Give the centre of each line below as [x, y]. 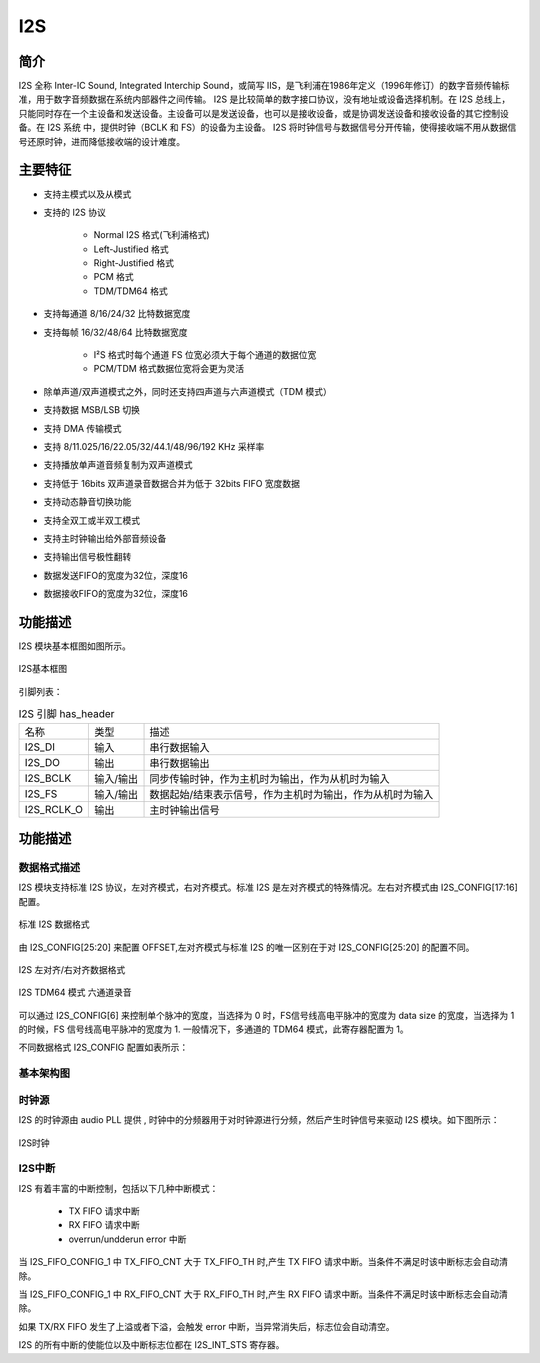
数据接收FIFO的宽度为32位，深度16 [116, 594]
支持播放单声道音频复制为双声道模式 [118, 465]
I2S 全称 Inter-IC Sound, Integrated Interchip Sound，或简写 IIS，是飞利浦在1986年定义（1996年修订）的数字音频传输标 [264, 86]
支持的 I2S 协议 [75, 212]
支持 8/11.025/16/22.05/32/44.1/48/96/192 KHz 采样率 [154, 446]
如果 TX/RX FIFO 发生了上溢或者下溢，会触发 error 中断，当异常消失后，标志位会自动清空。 [206, 1326]
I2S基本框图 [43, 669]
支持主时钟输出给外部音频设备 [105, 538]
